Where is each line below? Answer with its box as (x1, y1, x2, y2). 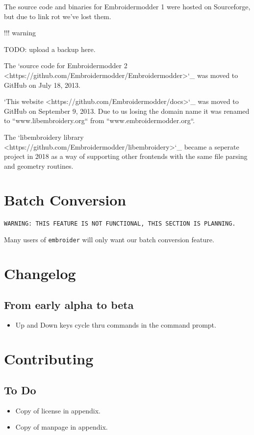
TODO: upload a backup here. (4, 44, 96, 54)
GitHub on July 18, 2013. (4, 79, 80, 90)
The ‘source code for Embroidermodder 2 (4, 60, 127, 71)
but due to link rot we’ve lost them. (4, 11, 111, 21)
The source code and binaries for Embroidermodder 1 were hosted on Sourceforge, (4, 1, 251, 11)
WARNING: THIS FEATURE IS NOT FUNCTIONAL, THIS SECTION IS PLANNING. (4, 220, 236, 228)
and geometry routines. (4, 160, 74, 171)
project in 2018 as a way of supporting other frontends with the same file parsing (4, 151, 248, 161)
